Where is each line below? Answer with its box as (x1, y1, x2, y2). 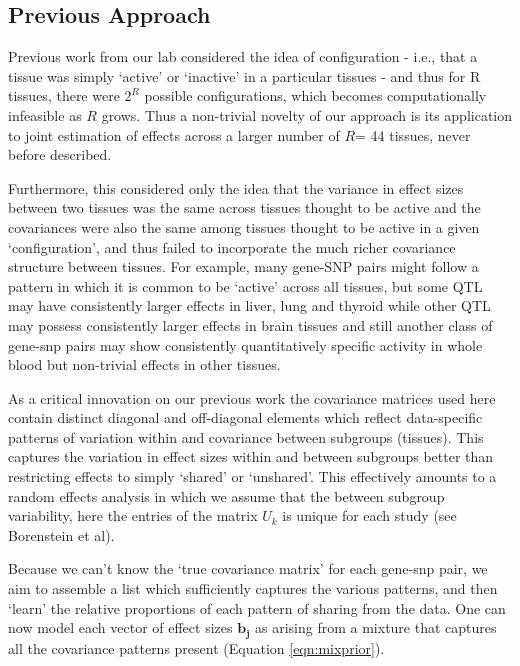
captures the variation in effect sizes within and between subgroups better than (8, 446, 494, 467)
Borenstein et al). (8, 524, 115, 545)
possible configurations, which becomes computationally (144, 85, 487, 106)
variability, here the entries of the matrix (8, 505, 258, 526)
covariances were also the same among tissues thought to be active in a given (8, 216, 480, 237)
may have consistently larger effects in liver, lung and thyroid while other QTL (8, 295, 491, 316)
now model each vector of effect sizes (8, 617, 233, 638)
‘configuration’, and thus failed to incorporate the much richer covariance (8, 236, 456, 257)
